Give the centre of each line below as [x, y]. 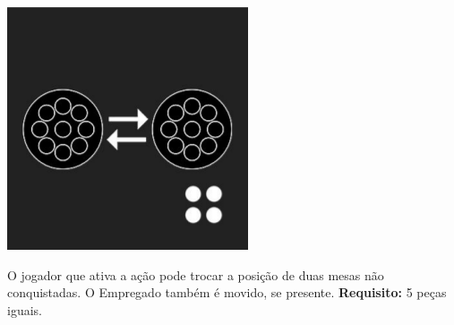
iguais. [25, 309]
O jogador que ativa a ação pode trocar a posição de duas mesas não [196, 274]
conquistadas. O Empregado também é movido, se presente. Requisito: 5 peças [227, 292]
